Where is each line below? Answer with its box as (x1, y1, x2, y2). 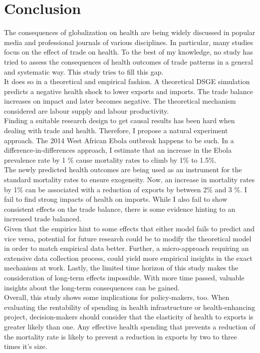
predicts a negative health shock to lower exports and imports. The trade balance (4, 86, 254, 96)
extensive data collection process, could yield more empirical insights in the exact (4, 252, 253, 263)
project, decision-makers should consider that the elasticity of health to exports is (4, 311, 254, 322)
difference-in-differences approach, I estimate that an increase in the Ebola (4, 145, 232, 155)
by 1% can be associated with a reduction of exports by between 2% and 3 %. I (4, 184, 247, 194)
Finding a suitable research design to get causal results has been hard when (4, 115, 235, 126)
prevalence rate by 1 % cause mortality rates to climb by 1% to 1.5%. (4, 154, 217, 165)
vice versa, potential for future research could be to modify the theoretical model (4, 233, 252, 243)
